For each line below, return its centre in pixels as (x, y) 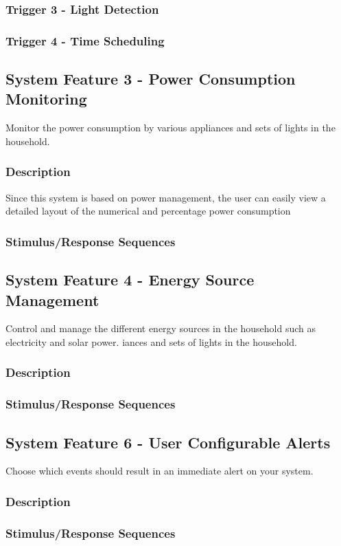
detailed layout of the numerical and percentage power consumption (148, 211)
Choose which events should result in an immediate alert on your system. (160, 471)
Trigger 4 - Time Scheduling (85, 40)
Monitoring (46, 99)
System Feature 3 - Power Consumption (151, 79)
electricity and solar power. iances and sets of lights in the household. (151, 341)
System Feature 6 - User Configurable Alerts (168, 442)
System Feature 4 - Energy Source (130, 280)
